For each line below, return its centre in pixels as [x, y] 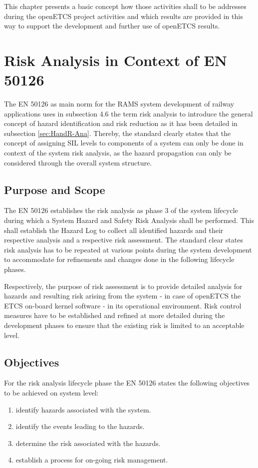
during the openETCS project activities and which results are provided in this [124, 16]
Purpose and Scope [55, 189]
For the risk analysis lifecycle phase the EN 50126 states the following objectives [127, 383]
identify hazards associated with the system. [83, 409]
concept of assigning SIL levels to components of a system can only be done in [124, 143]
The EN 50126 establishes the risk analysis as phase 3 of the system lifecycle [121, 210]
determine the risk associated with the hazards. [88, 443]
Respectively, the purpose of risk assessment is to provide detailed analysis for [123, 286]
